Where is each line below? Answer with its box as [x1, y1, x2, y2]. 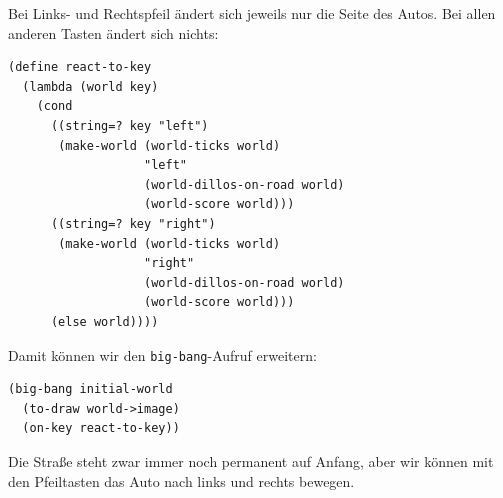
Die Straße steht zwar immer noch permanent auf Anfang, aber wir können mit [8, 450, 494, 471]
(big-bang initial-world [8, 382, 173, 397]
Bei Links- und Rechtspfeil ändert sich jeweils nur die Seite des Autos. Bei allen [8, 3, 496, 23]
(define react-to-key [8, 60, 152, 75]
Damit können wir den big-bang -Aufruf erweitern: [8, 344, 317, 365]
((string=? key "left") [50, 118, 209, 133]
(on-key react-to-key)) [22, 421, 180, 436]
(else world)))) [50, 314, 159, 329]
